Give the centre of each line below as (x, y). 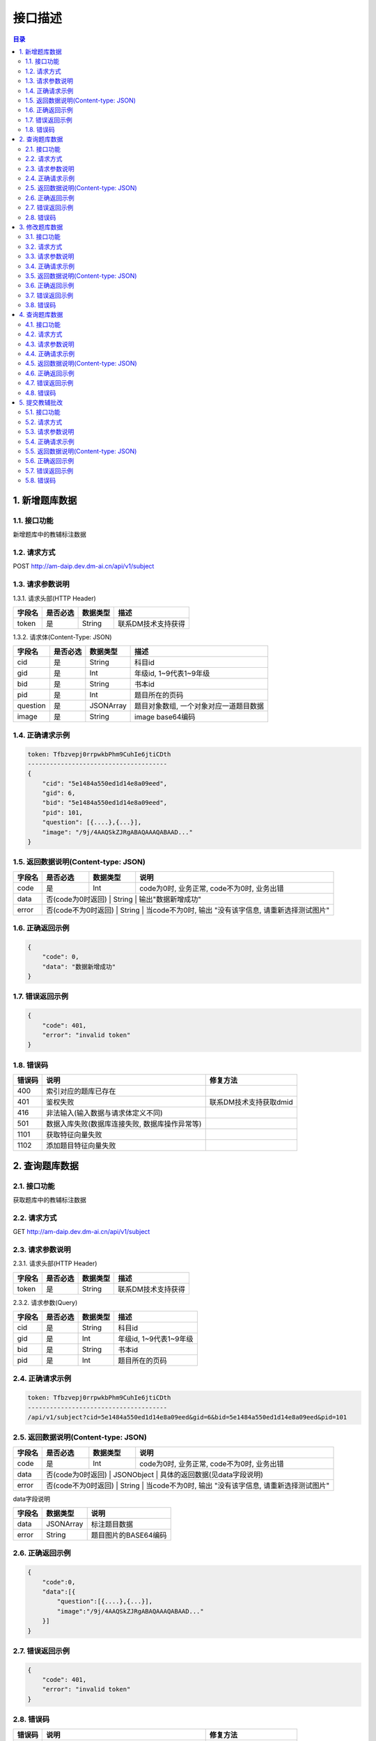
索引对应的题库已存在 (81, 1091)
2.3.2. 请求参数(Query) (45, 1302)
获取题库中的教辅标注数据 (49, 1200)
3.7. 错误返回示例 (49, 295)
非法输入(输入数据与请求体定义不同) (104, 1113)
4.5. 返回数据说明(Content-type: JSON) (81, 364)
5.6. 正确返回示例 (50, 461)
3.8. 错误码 (41, 305)
